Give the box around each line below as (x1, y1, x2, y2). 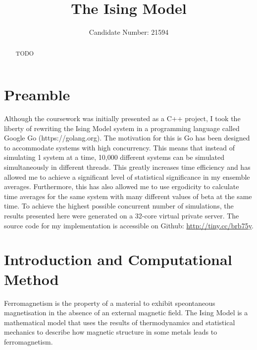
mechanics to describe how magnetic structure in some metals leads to (4, 327, 217, 337)
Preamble (4, 84, 70, 105)
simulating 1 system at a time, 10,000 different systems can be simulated (4, 152, 225, 162)
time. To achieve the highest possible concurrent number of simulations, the (4, 201, 234, 211)
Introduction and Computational (4, 249, 232, 270)
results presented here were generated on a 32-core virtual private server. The (4, 210, 239, 221)
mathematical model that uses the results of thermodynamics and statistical (4, 317, 235, 327)
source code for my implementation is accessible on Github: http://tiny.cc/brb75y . (4, 220, 254, 230)
